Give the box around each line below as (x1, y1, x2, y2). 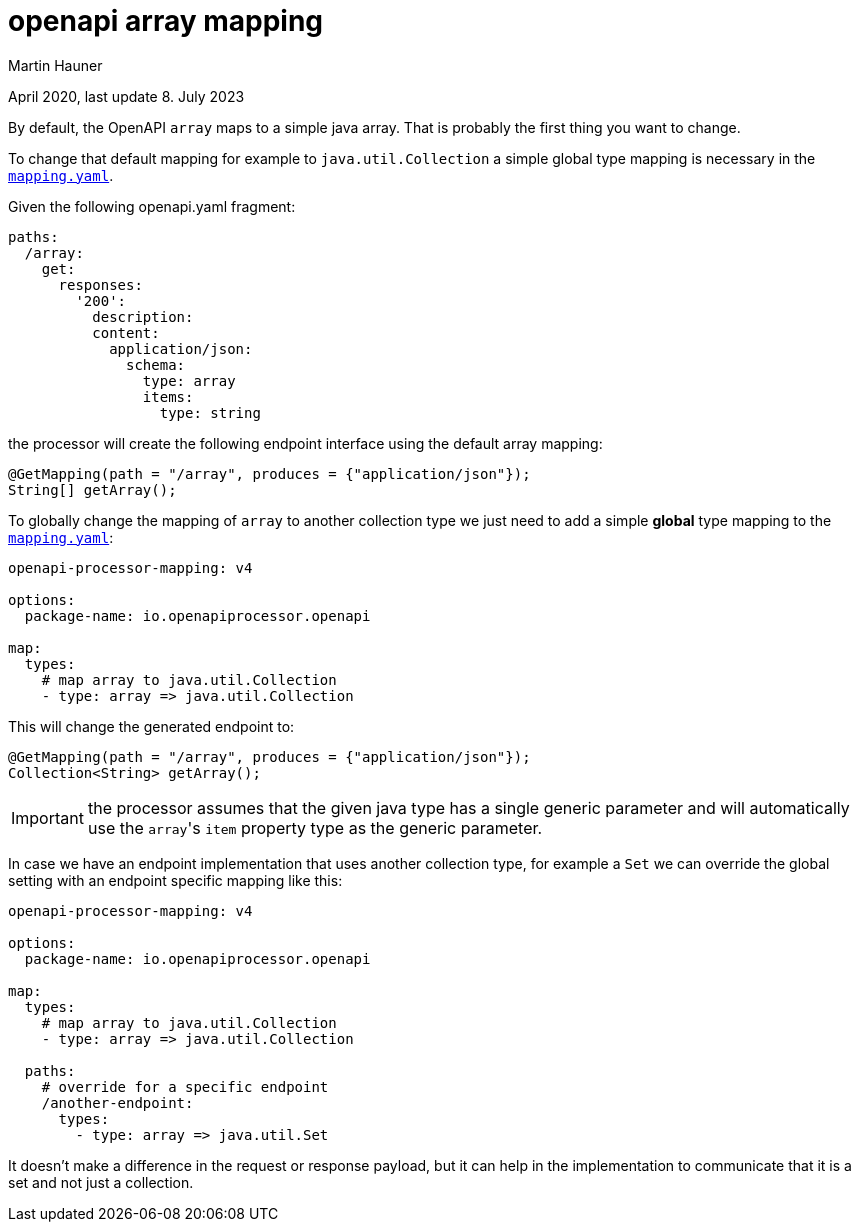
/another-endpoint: (41, 1094, 194, 1111)
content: (92, 324, 160, 341)
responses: (58, 276, 143, 293)
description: (92, 308, 194, 325)
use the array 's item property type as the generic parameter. (87, 817, 543, 838)
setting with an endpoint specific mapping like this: (8, 871, 343, 889)
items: (142, 388, 194, 405)
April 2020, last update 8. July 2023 (8, 87, 245, 105)
